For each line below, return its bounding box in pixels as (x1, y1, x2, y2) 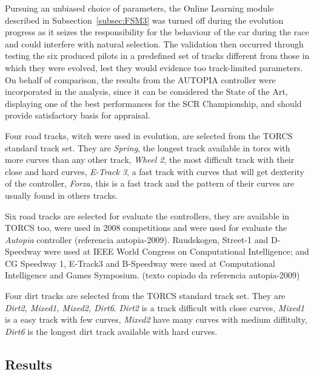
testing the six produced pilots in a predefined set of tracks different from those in (5, 49, 310, 62)
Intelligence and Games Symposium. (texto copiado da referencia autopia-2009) (5, 269, 300, 281)
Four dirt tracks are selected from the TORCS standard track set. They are (5, 289, 286, 302)
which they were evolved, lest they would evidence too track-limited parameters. (5, 61, 303, 74)
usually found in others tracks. (5, 188, 118, 201)
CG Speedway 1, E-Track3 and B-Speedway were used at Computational (5, 256, 275, 269)
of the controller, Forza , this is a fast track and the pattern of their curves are (5, 177, 295, 190)
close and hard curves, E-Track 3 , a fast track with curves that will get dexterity (5, 165, 304, 177)
